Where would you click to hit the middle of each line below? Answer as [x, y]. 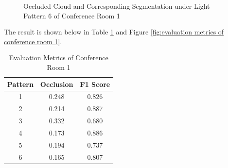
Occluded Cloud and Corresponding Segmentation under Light [117, 6]
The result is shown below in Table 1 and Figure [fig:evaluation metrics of [114, 32]
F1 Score [95, 84]
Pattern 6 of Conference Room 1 [72, 15]
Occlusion [57, 84]
